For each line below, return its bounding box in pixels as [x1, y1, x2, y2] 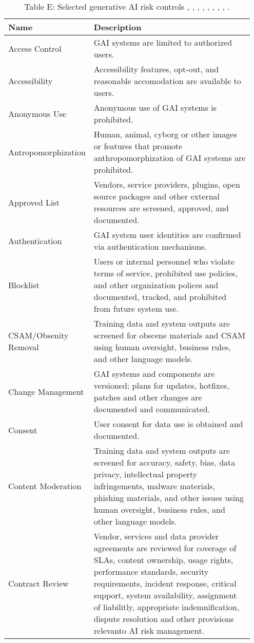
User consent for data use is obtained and [93, 418, 243, 430]
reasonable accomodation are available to [93, 75, 241, 87]
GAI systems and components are [93, 368, 215, 379]
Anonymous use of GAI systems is [93, 102, 217, 113]
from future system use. [93, 303, 179, 314]
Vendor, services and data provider [93, 530, 219, 542]
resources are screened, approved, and [93, 202, 229, 214]
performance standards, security [93, 566, 209, 577]
